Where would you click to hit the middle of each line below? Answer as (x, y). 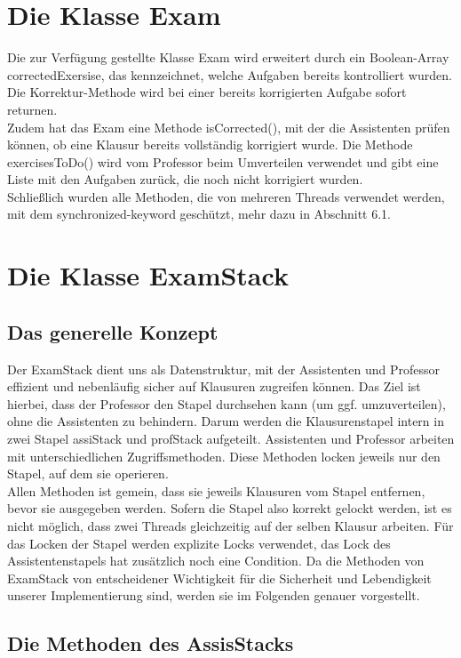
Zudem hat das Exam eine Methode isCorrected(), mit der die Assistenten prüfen (229, 127)
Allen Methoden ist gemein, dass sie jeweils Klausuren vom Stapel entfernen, (216, 490)
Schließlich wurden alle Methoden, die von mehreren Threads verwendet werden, (226, 196)
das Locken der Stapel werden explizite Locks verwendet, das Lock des (199, 543)
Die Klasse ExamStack (148, 275)
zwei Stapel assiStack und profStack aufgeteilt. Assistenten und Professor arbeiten (231, 439)
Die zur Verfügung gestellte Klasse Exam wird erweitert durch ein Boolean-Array (228, 57)
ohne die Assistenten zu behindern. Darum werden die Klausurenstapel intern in (226, 421)
